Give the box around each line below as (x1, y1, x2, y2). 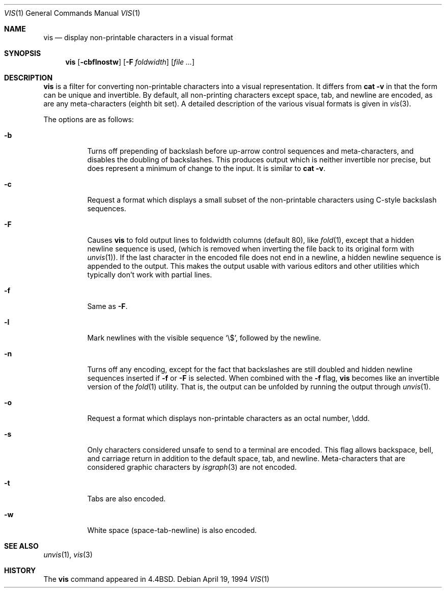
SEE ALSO (4, 542, 39, 550)
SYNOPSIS (4, 49, 41, 58)
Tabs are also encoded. (87, 494, 166, 503)
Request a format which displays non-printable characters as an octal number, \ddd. (87, 414, 370, 422)
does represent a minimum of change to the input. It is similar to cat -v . (87, 164, 326, 173)
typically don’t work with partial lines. (87, 270, 212, 279)
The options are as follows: (43, 115, 134, 124)
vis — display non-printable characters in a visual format (43, 33, 233, 42)
